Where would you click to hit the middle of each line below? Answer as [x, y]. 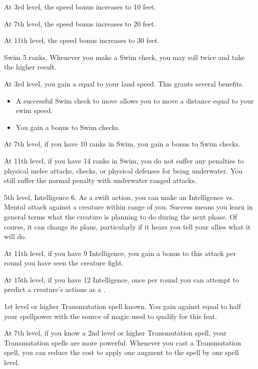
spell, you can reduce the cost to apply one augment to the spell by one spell [122, 352]
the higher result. [30, 67]
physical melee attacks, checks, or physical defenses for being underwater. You [123, 170]
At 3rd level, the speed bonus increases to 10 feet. [80, 6]
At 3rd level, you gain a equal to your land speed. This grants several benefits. [124, 83]
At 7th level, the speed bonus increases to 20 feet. [80, 23]
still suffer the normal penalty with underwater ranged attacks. [100, 180]
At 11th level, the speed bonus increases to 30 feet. [82, 40]
